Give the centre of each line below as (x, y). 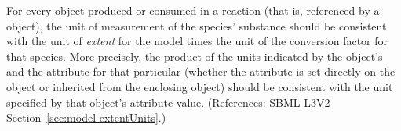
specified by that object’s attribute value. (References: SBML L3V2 (168, 102)
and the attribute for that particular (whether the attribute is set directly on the (201, 71)
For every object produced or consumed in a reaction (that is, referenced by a (193, 10)
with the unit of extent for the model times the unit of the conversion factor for (197, 41)
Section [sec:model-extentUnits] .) (86, 117)
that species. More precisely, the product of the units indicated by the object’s (195, 56)
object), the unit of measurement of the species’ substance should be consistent (197, 25)
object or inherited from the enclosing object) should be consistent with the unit (200, 86)
